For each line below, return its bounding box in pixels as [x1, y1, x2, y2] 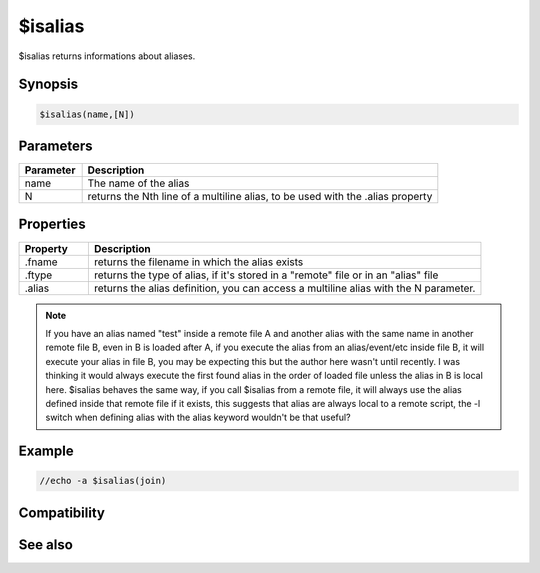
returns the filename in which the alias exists [93, 255, 304, 269]
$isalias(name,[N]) [39, 108, 135, 120]
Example [18, 443, 74, 460]
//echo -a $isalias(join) [39, 475, 167, 487]
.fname [24, 255, 59, 269]
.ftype [24, 268, 53, 282]
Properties [18, 216, 86, 233]
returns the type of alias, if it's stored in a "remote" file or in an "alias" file [93, 268, 439, 282]
